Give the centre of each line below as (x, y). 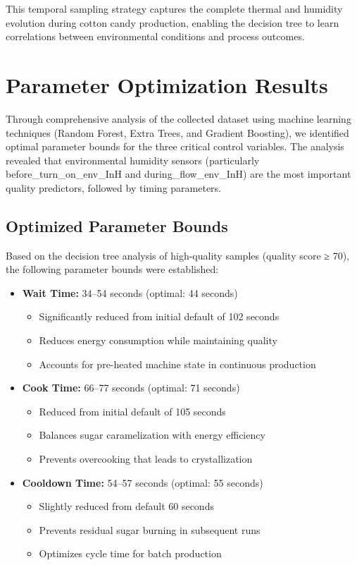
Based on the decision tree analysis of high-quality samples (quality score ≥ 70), (177, 255)
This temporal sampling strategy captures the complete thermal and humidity (174, 8)
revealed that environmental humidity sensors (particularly (133, 160)
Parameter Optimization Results (167, 84)
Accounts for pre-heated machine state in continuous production (177, 364)
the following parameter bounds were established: (112, 269)
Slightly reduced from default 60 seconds (126, 506)
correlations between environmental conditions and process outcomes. (155, 36)
